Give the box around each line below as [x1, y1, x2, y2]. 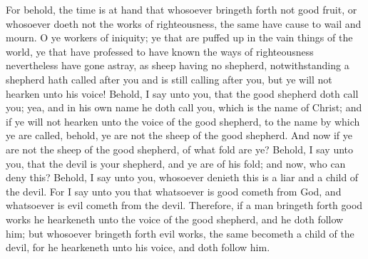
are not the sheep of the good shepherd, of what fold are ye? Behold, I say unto [6, 141, 354, 156]
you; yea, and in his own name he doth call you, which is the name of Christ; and [6, 100, 362, 115]
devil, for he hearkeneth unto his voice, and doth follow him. [6, 240, 270, 255]
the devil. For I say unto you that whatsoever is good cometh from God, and [6, 183, 342, 198]
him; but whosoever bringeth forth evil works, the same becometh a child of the [6, 225, 354, 240]
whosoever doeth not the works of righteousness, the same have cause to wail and [6, 16, 362, 31]
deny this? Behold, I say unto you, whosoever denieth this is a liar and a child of [6, 170, 359, 185]
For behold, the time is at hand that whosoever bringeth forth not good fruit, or [6, 2, 357, 16]
